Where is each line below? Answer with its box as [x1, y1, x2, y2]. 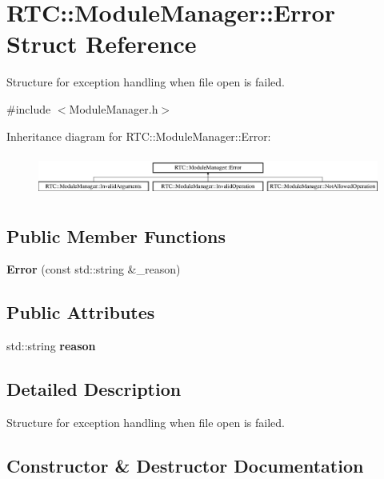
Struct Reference [6, 27, 197, 60]
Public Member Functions [6, 223, 226, 248]
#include [6, 100, 51, 117]
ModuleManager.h [69, 100, 158, 117]
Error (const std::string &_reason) [6, 261, 181, 277]
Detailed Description [6, 377, 182, 401]
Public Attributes [6, 300, 155, 325]
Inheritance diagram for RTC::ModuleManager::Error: [6, 127, 271, 144]
